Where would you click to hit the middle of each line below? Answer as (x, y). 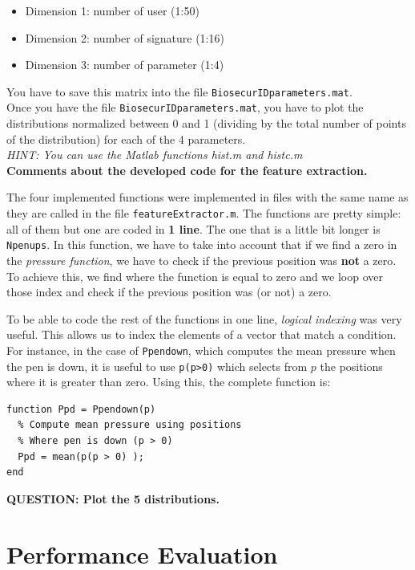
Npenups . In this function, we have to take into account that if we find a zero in (202, 244)
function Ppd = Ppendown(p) (81, 409)
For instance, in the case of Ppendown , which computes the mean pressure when (201, 350)
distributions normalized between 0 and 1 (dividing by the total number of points (206, 123)
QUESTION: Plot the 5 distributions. (113, 498)
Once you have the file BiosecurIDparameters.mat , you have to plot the (185, 107)
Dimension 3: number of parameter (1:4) (125, 65)
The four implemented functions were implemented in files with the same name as (207, 197)
